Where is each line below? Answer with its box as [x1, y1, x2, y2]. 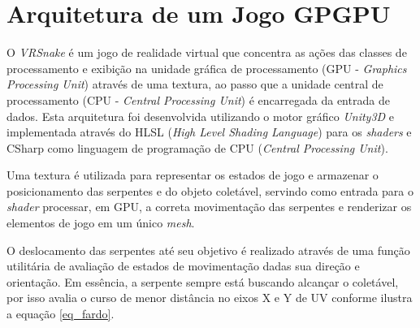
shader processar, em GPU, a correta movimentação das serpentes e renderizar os [6, 198, 412, 215]
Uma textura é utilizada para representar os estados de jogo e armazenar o [6, 166, 379, 183]
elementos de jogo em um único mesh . [6, 214, 195, 231]
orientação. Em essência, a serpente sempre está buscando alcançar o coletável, [6, 273, 399, 290]
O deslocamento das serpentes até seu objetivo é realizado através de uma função [6, 241, 410, 258]
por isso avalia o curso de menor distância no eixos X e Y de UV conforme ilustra [6, 289, 413, 306]
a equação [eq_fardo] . [6, 305, 115, 322]
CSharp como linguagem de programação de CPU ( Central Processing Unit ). [6, 139, 388, 156]
